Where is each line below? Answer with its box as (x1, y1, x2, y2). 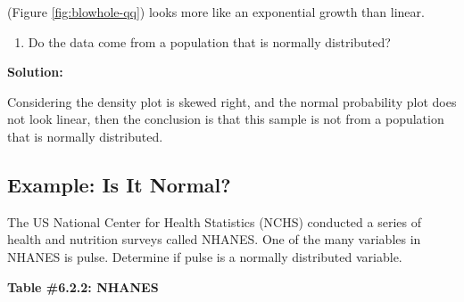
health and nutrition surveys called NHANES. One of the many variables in (7, 230, 421, 249)
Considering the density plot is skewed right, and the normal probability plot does (7, 92, 457, 110)
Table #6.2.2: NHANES (7, 277, 159, 296)
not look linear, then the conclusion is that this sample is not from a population (7, 110, 444, 128)
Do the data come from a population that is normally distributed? (28, 32, 391, 51)
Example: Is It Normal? (7, 170, 231, 198)
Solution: (7, 62, 63, 81)
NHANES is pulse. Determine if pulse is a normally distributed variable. (7, 247, 402, 265)
